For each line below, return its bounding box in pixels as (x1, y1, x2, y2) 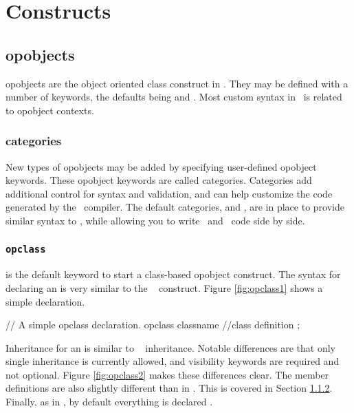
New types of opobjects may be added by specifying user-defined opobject (5, 159, 317, 173)
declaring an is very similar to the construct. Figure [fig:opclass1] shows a (5, 280, 323, 295)
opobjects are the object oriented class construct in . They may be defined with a (5, 76, 349, 90)
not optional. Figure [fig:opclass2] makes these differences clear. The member (5, 367, 329, 381)
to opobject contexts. (5, 103, 94, 117)
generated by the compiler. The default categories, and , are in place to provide (5, 200, 344, 214)
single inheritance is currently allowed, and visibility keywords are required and (5, 354, 340, 368)
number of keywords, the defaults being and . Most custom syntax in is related (5, 89, 342, 104)
